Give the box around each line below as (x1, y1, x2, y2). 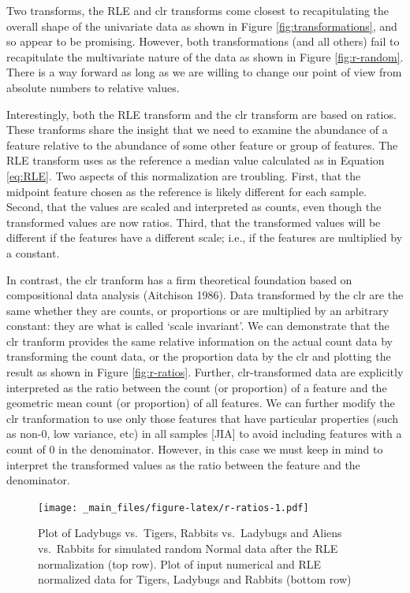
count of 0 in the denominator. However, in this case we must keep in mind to (6, 441, 383, 458)
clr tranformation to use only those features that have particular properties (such (6, 410, 398, 426)
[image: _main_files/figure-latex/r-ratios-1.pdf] (38, 502, 309, 513)
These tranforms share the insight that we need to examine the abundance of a (6, 121, 388, 138)
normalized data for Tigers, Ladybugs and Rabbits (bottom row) (38, 571, 352, 587)
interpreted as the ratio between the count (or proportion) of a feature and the (6, 379, 387, 395)
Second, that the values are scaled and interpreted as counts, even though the (6, 198, 382, 215)
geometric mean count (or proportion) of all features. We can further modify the (6, 395, 395, 411)
